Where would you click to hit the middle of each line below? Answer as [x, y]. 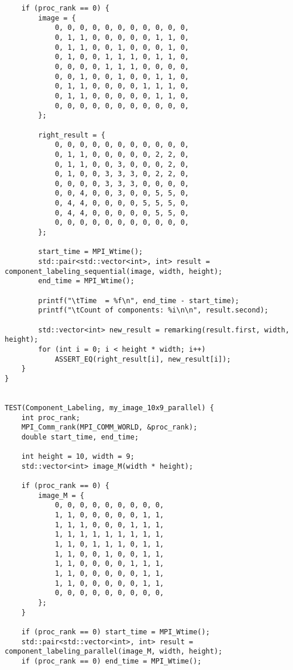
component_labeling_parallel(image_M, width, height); [114, 652]
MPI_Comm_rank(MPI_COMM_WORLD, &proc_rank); [109, 427]
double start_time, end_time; [80, 437]
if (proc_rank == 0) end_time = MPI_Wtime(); [111, 661]
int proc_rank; [51, 418]
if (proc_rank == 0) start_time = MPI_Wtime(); [116, 632]
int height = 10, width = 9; [78, 457]
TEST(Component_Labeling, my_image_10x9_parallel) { [109, 408]
